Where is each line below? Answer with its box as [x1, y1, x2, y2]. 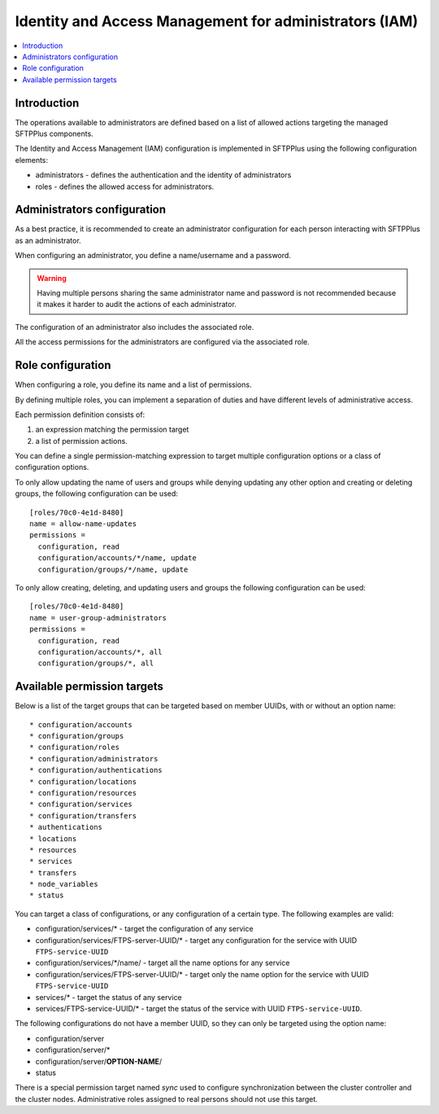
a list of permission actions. [35, 436, 128, 445]
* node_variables [29, 879, 98, 889]
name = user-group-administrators [29, 613, 167, 622]
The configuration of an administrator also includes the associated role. [15, 322, 254, 331]
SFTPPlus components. [15, 129, 93, 138]
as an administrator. [15, 235, 81, 245]
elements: [15, 155, 49, 164]
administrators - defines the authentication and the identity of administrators [35, 170, 292, 180]
